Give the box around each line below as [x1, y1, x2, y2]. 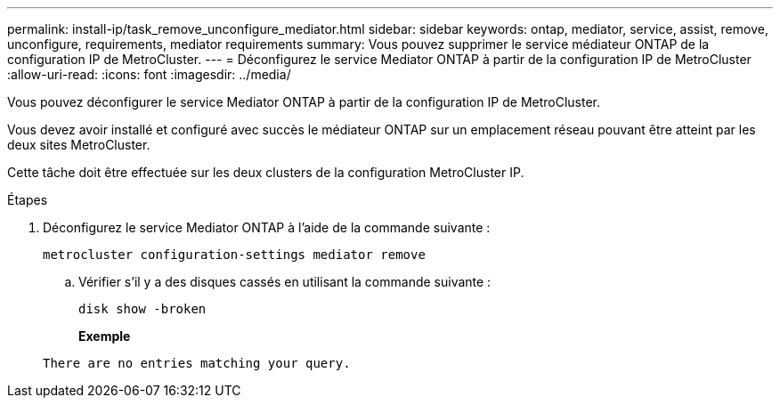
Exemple [78, 328, 131, 344]
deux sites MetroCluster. [7, 137, 150, 152]
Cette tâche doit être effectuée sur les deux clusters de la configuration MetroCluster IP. [7, 165, 524, 180]
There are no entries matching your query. [43, 356, 351, 370]
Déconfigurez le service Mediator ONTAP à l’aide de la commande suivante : [43, 220, 491, 235]
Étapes [7, 192, 48, 207]
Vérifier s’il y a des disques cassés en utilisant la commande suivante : [78, 274, 492, 289]
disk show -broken [78, 302, 207, 316]
